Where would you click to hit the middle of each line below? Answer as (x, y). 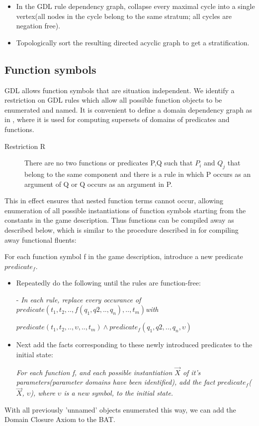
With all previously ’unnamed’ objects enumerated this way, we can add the (120, 409)
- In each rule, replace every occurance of (79, 299)
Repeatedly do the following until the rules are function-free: (108, 283)
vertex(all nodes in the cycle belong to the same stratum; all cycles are (124, 16)
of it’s (192, 372)
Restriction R (25, 146)
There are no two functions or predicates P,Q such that (109, 163)
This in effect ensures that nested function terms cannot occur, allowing (114, 201)
